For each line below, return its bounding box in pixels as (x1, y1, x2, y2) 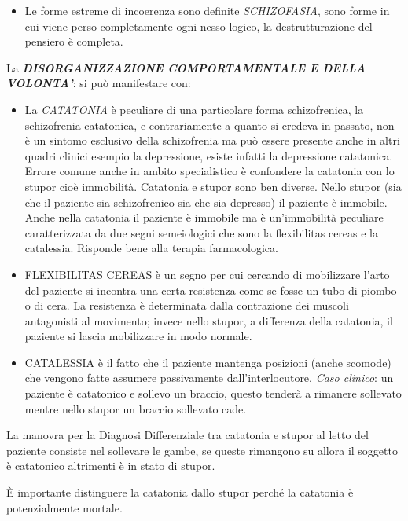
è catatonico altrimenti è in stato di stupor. (6, 457, 215, 474)
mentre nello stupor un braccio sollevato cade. (24, 400, 247, 416)
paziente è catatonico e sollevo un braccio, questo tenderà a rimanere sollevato (24, 385, 402, 402)
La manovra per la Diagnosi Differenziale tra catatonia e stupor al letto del (6, 427, 369, 443)
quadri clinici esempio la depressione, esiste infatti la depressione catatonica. (24, 147, 393, 163)
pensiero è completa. (24, 33, 123, 50)
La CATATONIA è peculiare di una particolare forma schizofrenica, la (24, 101, 364, 117)
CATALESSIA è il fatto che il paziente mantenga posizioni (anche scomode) (24, 354, 391, 370)
